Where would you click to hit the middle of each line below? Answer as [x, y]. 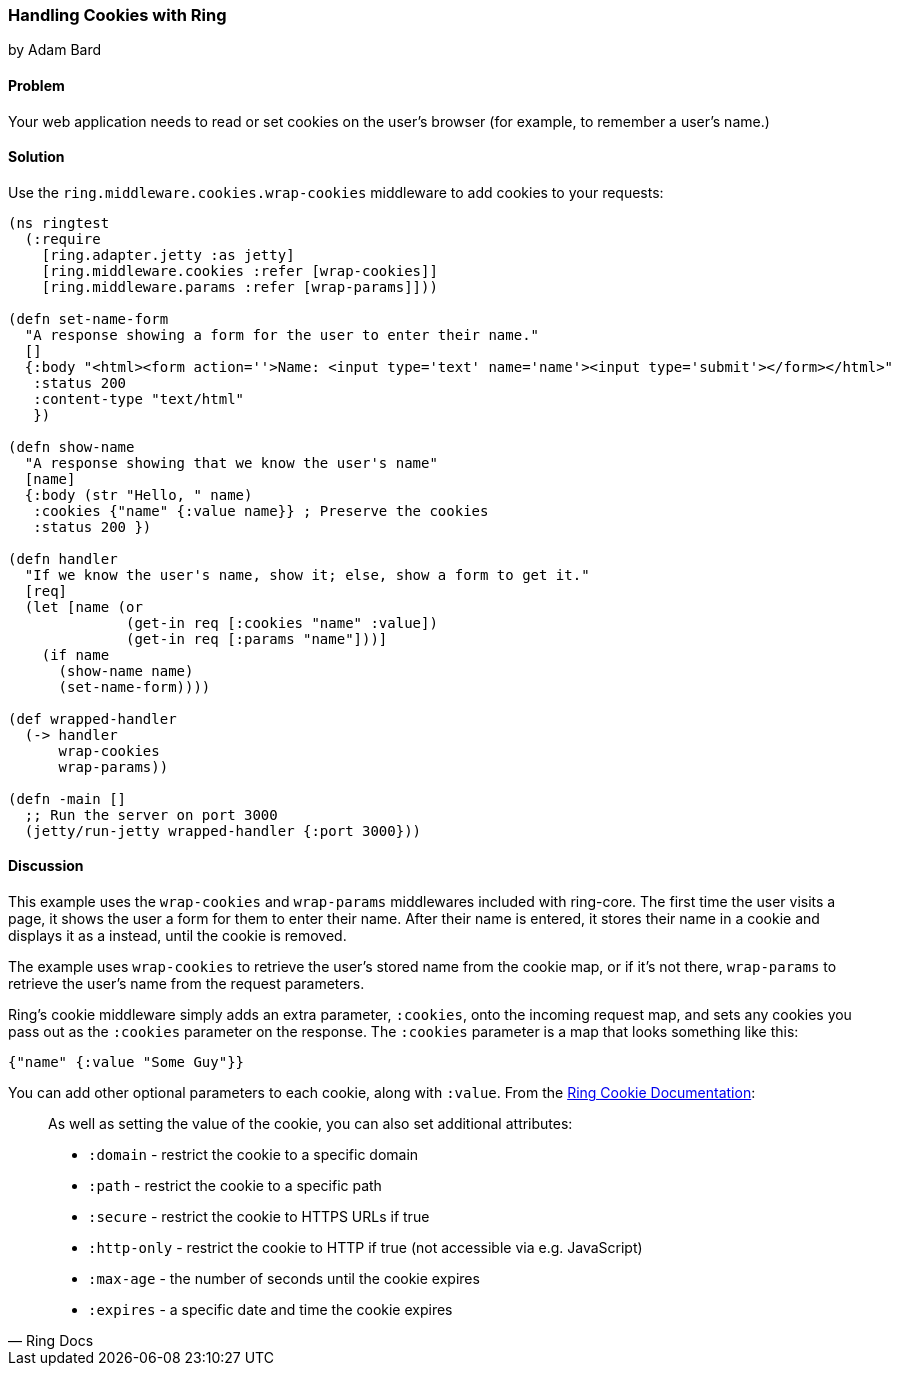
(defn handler [63, 558]
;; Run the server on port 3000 [151, 814]
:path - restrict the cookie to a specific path [235, 1186]
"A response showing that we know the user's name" [231, 462]
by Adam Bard [55, 50]
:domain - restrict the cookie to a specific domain [253, 1155]
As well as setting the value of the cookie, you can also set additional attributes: [310, 1124]
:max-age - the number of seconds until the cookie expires [284, 1279]
